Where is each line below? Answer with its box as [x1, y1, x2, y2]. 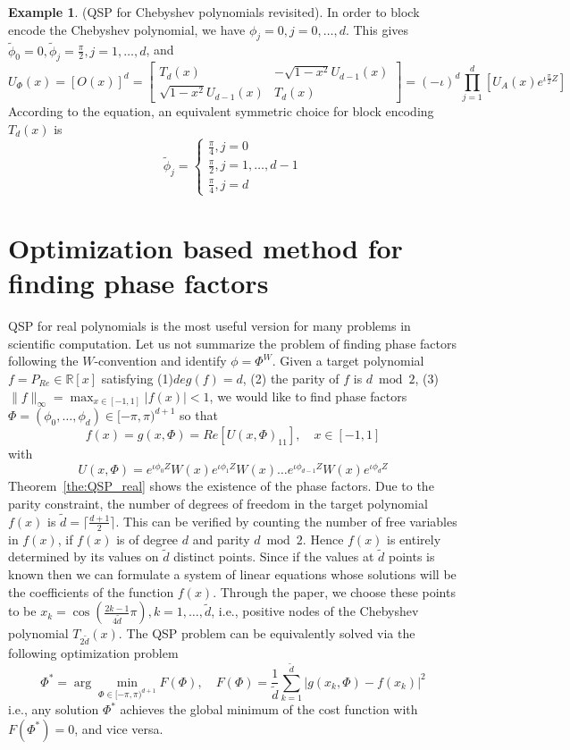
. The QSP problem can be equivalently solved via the [118, 624, 415, 643]
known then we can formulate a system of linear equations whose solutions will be [8, 565, 457, 584]
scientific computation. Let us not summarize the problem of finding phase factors [8, 333, 457, 352]
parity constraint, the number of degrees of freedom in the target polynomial [8, 494, 428, 513]
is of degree [116, 529, 179, 548]
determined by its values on [8, 547, 159, 566]
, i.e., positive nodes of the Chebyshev [211, 602, 419, 620]
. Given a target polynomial [272, 351, 424, 370]
